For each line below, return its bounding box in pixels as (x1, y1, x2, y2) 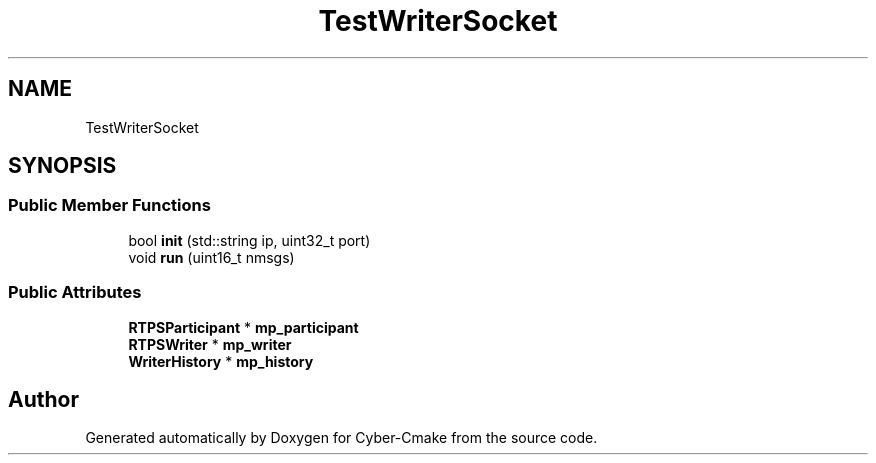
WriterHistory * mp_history (128, 352, 314, 370)
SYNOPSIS (8, 153, 117, 179)
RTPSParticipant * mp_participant (128, 318, 359, 336)
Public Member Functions (8, 195, 211, 216)
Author (8, 386, 79, 412)
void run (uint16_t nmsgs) (128, 248, 295, 266)
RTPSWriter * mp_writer (128, 335, 292, 353)
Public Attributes (8, 282, 142, 303)
